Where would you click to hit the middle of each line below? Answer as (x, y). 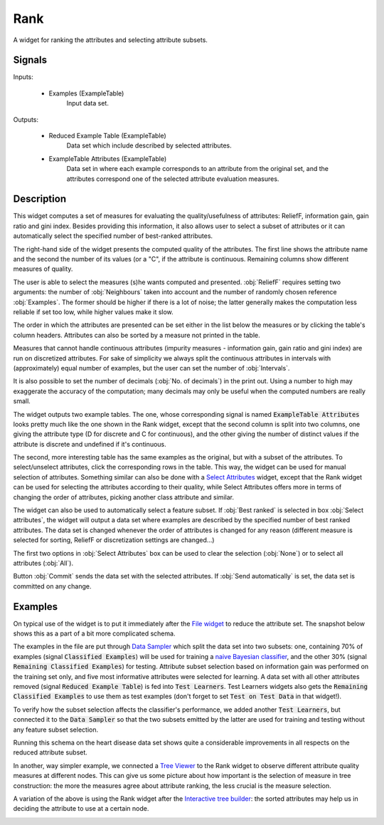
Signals (30, 60)
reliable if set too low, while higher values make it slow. (93, 312)
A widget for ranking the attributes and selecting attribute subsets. (110, 40)
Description (40, 199)
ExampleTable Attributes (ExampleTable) (108, 159)
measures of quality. (43, 269)
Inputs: (23, 77)
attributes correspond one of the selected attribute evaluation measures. (173, 179)
